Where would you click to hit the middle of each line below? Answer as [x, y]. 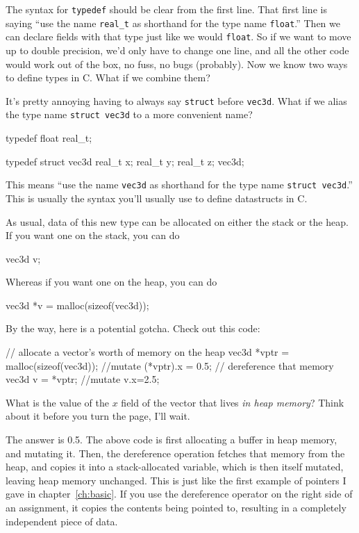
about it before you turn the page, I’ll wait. [98, 416]
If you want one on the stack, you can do [93, 235]
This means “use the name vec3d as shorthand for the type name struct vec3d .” [179, 184]
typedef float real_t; [49, 138]
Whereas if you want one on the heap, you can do [111, 282]
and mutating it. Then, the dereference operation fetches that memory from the [175, 453]
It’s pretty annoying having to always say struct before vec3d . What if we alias [176, 100]
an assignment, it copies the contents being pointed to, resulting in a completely [176, 507]
